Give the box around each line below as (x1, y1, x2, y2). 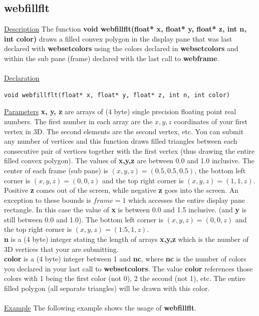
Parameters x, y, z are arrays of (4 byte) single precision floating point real (4, 106, 236, 117)
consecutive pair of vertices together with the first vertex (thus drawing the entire (4, 145, 255, 156)
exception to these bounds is (4, 194, 91, 205)
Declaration (4, 73, 40, 83)
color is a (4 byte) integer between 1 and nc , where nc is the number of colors (4, 253, 246, 264)
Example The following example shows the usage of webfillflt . (4, 302, 196, 313)
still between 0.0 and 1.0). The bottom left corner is (4, 214, 163, 224)
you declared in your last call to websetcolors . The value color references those (4, 263, 253, 273)
